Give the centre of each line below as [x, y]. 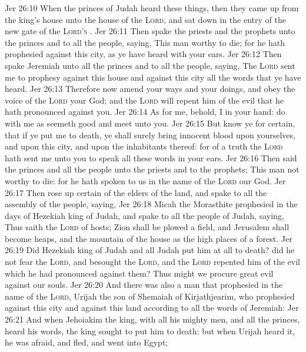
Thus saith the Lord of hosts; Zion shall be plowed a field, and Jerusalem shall [147, 227]
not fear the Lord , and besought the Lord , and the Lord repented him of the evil [152, 262]
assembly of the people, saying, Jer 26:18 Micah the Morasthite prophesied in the [151, 204]
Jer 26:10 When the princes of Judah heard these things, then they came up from [152, 8]
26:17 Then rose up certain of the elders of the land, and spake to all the [136, 192]
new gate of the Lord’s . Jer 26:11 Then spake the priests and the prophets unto [150, 31]
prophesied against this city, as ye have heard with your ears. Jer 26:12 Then [143, 54]
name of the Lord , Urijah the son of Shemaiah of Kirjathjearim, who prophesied [150, 296]
